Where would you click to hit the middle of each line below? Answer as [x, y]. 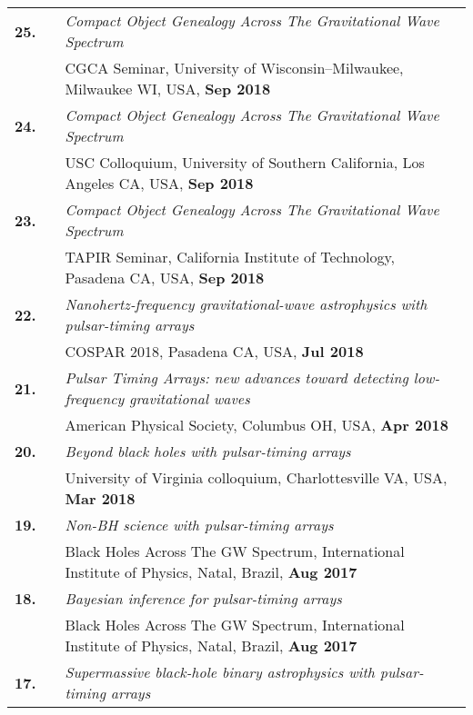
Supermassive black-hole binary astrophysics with [220, 672]
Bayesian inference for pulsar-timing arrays [203, 598]
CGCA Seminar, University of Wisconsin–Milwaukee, [234, 68]
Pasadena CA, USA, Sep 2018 [165, 278]
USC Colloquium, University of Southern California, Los [245, 162]
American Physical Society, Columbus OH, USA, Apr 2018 [257, 425]
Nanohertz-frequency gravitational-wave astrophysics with [246, 304]
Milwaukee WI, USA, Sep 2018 [168, 89]
